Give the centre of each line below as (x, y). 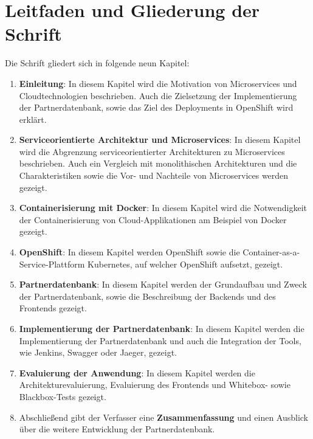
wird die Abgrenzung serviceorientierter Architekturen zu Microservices (152, 151)
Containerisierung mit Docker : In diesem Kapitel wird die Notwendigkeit (163, 208)
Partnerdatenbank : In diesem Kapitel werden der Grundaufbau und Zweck (163, 284)
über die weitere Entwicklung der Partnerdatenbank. (117, 429)
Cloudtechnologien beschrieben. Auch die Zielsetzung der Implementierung (158, 95)
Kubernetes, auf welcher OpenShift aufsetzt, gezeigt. (185, 264)
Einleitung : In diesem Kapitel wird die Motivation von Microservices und (158, 83)
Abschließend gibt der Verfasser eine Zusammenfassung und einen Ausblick (164, 417)
